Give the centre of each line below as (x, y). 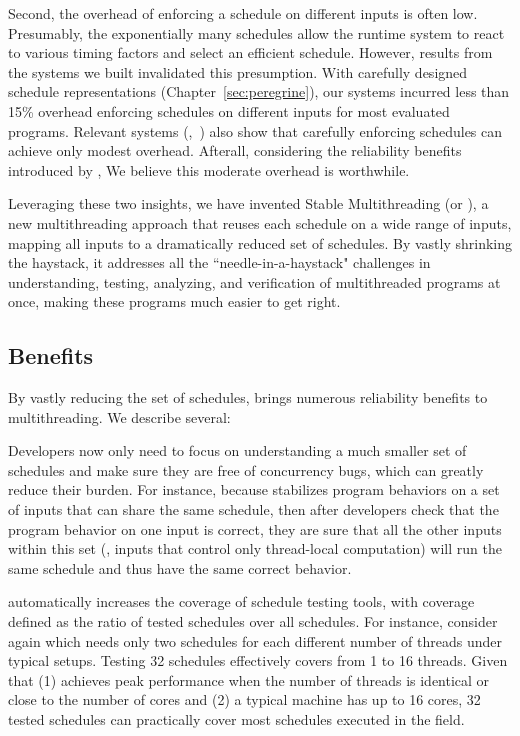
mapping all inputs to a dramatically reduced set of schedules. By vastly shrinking (260, 242)
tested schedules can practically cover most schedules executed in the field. (236, 719)
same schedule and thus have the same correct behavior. (180, 567)
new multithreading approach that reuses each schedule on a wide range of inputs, (260, 222)
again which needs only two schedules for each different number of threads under (255, 640)
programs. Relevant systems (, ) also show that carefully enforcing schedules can (255, 130)
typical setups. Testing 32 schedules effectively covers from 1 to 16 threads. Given (258, 660)
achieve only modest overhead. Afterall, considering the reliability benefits (235, 150)
